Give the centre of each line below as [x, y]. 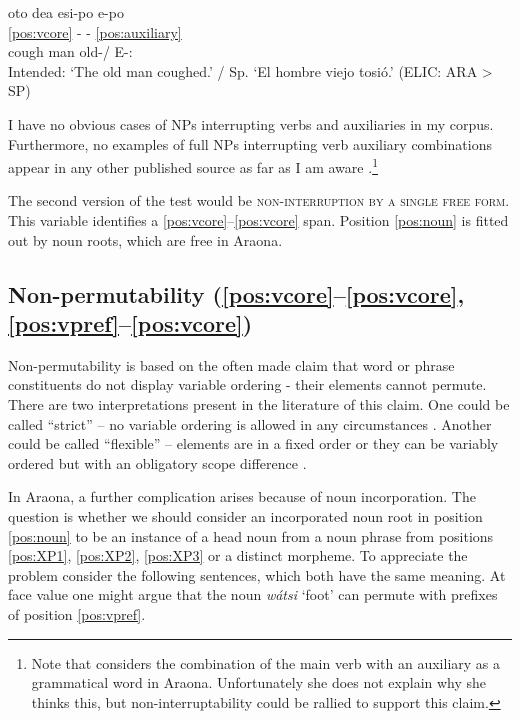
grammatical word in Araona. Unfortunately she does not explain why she [259, 682]
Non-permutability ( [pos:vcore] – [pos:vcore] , [236, 293]
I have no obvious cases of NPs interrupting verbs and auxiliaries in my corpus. [251, 123]
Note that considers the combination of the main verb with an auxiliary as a [265, 662]
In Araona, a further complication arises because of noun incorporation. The [242, 496]
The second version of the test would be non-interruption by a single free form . [259, 200]
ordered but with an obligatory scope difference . [157, 462]
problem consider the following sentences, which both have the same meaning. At [257, 574]
